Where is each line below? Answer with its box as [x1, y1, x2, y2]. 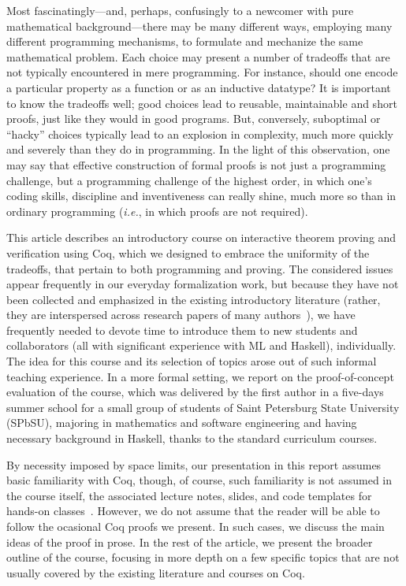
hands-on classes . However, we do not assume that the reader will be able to [6, 503, 380, 519]
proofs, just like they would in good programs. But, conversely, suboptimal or [6, 110, 381, 127]
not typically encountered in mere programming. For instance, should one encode [6, 64, 398, 80]
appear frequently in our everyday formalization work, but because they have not [6, 276, 399, 292]
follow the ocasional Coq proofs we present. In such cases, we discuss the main [6, 518, 385, 534]
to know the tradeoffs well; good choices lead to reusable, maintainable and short [6, 95, 397, 111]
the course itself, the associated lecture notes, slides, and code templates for [6, 487, 372, 503]
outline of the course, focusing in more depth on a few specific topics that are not [6, 549, 400, 566]
